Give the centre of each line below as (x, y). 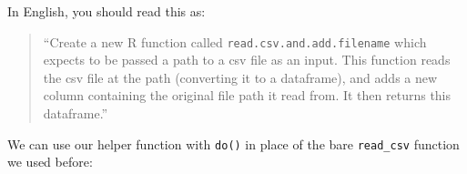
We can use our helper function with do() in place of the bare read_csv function (233, 143)
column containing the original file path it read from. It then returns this (247, 95)
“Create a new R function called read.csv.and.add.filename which (235, 41)
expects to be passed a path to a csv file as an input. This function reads (247, 60)
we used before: (50, 162)
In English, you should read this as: (107, 11)
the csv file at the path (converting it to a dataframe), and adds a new (240, 77)
